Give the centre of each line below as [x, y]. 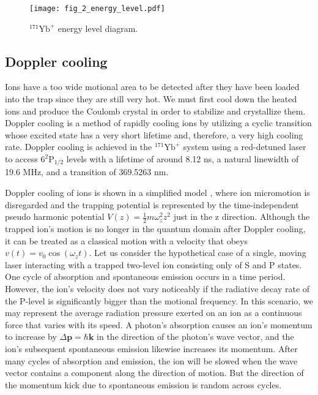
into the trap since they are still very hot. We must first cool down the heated [151, 99]
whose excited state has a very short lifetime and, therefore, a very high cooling [154, 134]
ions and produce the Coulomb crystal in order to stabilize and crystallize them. [155, 111]
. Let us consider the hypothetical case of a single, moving [198, 253]
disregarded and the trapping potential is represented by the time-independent [152, 204]
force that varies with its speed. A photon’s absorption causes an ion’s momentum [159, 324]
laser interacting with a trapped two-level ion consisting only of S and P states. [153, 264]
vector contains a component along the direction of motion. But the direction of [154, 373]
